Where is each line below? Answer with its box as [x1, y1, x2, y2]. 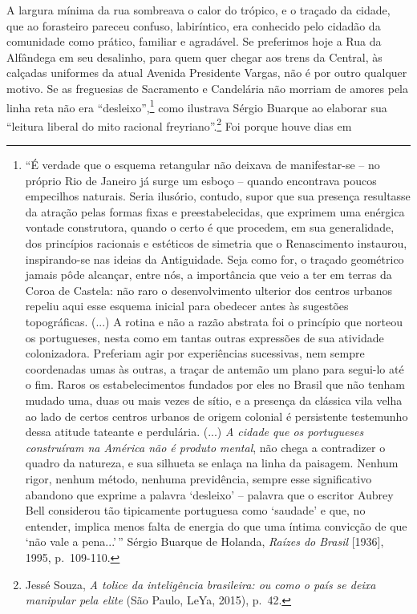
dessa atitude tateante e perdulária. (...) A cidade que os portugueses [25, 423, 364, 440]
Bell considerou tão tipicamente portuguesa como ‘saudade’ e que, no [25, 502, 366, 519]
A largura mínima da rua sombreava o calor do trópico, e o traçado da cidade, [6, 2, 391, 18]
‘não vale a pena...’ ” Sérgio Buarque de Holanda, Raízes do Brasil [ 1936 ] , [25, 533, 384, 550]
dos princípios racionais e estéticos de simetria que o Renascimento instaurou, [25, 235, 407, 252]
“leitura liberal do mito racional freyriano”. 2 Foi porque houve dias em [6, 115, 352, 134]
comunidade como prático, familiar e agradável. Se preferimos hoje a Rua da [6, 33, 382, 50]
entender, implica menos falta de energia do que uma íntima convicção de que [25, 517, 407, 534]
